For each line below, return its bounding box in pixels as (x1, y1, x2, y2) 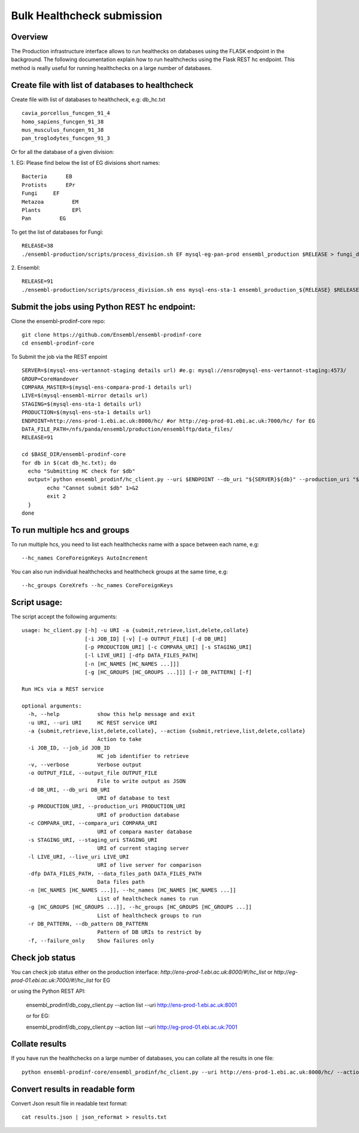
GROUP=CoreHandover (22, 375, 79, 382)
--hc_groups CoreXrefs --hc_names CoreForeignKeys (22, 582, 174, 588)
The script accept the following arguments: (11, 613, 117, 620)
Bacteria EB (22, 173, 72, 180)
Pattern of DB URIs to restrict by (97, 929, 202, 936)
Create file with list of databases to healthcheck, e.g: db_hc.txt (11, 96, 166, 103)
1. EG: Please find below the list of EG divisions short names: (11, 159, 160, 167)
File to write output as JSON (97, 778, 186, 785)
